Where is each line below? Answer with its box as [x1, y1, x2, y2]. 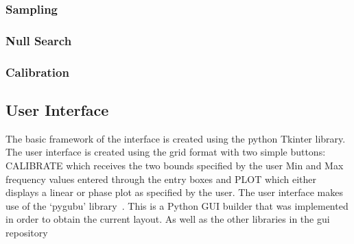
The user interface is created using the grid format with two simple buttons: [5, 145, 326, 159]
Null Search [5, 32, 72, 49]
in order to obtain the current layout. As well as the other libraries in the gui [5, 212, 330, 226]
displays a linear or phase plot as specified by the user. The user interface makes [5, 185, 343, 199]
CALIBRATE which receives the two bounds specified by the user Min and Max [5, 158, 344, 172]
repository [5, 225, 48, 239]
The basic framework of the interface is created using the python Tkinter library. [5, 131, 346, 145]
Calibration [5, 63, 69, 80]
